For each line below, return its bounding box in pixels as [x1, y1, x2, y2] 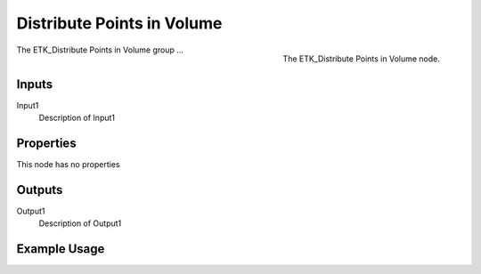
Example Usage [16, 241, 105, 257]
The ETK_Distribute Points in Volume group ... [16, 44, 184, 55]
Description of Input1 [38, 112, 116, 124]
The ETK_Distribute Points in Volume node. [282, 53, 440, 64]
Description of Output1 [38, 218, 122, 229]
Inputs [16, 77, 53, 92]
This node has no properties [16, 158, 120, 169]
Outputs [16, 182, 63, 197]
